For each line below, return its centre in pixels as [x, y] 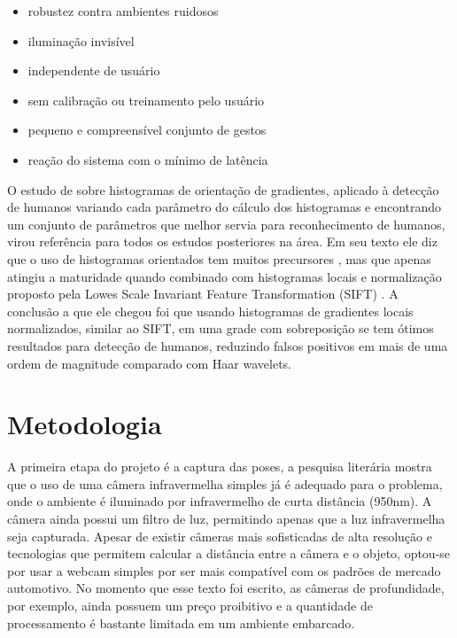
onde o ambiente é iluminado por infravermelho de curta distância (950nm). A [220, 501]
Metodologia [85, 424]
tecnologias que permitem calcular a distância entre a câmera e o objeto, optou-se [229, 553]
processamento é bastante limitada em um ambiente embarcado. [181, 622]
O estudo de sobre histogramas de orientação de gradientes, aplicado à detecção [223, 189]
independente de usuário [94, 70]
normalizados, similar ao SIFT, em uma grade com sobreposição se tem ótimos [221, 328]
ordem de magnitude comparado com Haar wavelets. [149, 363]
